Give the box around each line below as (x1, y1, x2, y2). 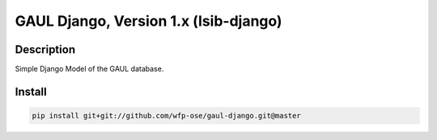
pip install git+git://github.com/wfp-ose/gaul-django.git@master (32, 111, 301, 121)
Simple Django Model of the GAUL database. (15, 64, 164, 74)
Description (15, 43, 76, 56)
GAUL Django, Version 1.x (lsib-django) (15, 12, 282, 30)
